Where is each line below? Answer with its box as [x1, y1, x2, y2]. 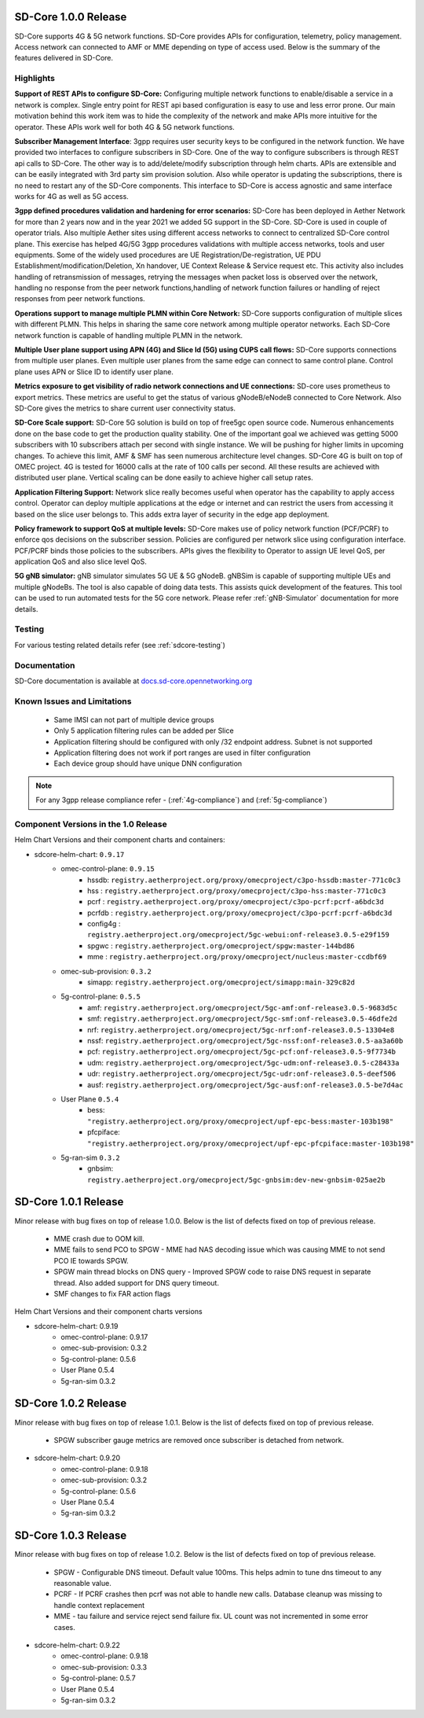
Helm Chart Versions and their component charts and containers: [14, 835, 225, 844]
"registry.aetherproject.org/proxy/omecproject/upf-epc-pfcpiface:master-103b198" [87, 1139, 415, 1148]
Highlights [14, 73, 55, 84]
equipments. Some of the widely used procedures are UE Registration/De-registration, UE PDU [14, 250, 321, 259]
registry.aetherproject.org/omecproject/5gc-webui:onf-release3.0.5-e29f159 [87, 930, 390, 940]
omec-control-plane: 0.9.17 [60, 1333, 148, 1342]
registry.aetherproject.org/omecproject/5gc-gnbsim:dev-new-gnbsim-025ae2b [87, 1175, 386, 1184]
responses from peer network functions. [14, 294, 145, 304]
